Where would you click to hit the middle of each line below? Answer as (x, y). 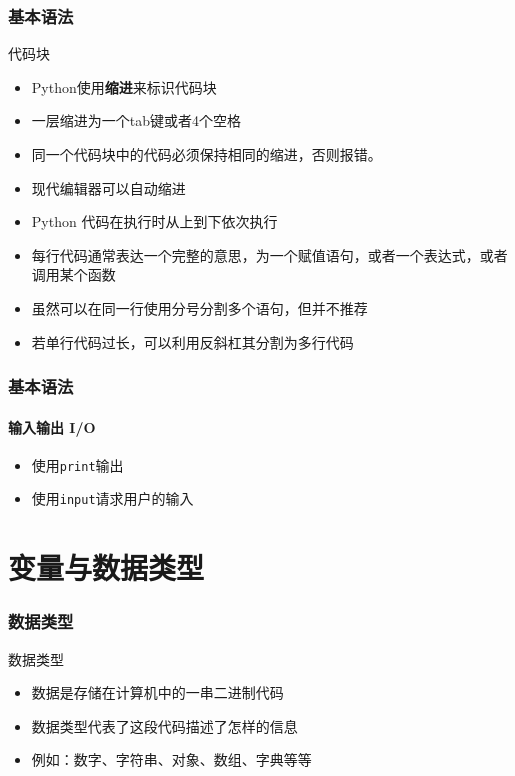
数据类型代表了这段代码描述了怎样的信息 (164, 725)
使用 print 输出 (77, 464)
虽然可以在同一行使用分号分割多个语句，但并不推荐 (199, 307)
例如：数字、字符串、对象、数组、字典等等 (171, 759)
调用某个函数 (73, 274)
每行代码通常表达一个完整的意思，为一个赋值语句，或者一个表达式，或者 (269, 254)
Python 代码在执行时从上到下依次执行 (154, 221)
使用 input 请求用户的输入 (112, 498)
